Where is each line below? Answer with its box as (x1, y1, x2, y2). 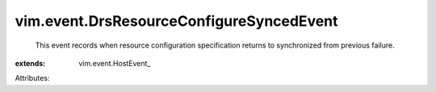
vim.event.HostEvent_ (78, 58, 151, 68)
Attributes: (15, 73, 50, 83)
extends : (15, 58, 46, 68)
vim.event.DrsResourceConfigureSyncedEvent (15, 12, 338, 30)
